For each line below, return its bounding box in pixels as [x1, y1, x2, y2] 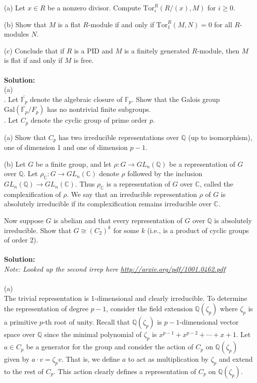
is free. [73, 55, 94, 65]
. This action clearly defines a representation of [53, 366, 196, 377]
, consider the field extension [106, 303, 193, 314]
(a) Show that [4, 132, 47, 142]
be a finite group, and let [36, 158, 111, 169]
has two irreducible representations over [58, 132, 179, 142]
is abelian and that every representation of [53, 215, 183, 226]
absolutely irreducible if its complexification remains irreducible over [4, 198, 211, 209]
